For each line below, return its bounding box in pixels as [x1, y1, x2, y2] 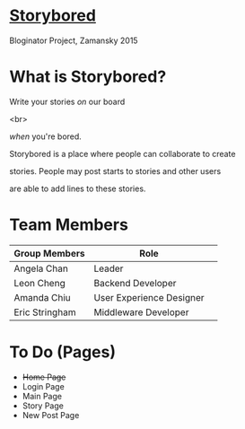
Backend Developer [93, 276, 177, 289]
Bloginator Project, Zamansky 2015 [9, 35, 138, 46]
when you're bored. [9, 131, 83, 142]
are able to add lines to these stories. [9, 183, 146, 194]
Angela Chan [13, 262, 69, 275]
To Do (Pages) [9, 342, 117, 362]
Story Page [22, 400, 65, 411]
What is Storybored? [9, 66, 167, 87]
